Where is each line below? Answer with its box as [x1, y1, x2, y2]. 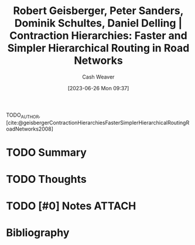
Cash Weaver [82, 73, 115, 80]
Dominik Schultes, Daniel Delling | [14, 16, 183, 30]
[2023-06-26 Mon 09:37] [67, 84, 129, 91]
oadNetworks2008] [6, 125, 54, 132]
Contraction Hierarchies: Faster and [9, 29, 187, 42]
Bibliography [6, 226, 70, 240]
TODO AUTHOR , [6, 111, 41, 120]
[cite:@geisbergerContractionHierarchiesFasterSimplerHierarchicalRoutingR [6, 119, 190, 126]
